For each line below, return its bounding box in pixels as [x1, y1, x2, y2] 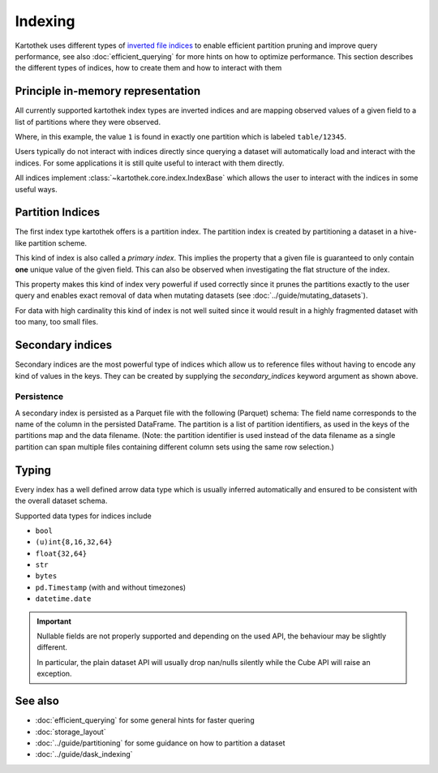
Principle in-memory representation [15, 84, 201, 98]
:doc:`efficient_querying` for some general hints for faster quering [35, 715, 255, 725]
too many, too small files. [15, 317, 99, 327]
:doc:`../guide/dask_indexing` [35, 749, 133, 759]
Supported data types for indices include [15, 511, 152, 521]
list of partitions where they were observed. [15, 117, 161, 127]
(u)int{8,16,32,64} [35, 538, 113, 547]
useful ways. [15, 184, 58, 194]
